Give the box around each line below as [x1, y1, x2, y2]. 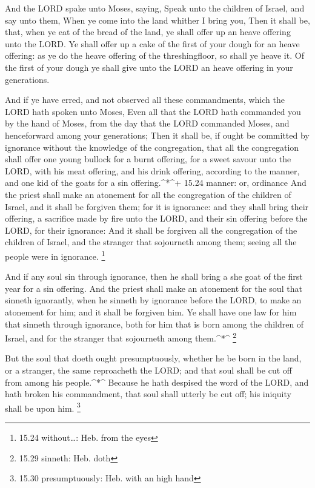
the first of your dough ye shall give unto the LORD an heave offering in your [5, 61, 293, 73]
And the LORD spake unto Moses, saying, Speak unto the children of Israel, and [5, 2, 305, 14]
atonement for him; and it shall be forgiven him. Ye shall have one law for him [5, 305, 297, 318]
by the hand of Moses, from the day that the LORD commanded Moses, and [5, 117, 290, 130]
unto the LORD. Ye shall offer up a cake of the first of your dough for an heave [5, 37, 300, 50]
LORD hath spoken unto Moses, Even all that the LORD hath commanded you [5, 105, 301, 117]
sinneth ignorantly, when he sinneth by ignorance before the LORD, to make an [5, 294, 302, 306]
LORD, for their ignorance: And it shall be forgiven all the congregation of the [5, 223, 297, 236]
